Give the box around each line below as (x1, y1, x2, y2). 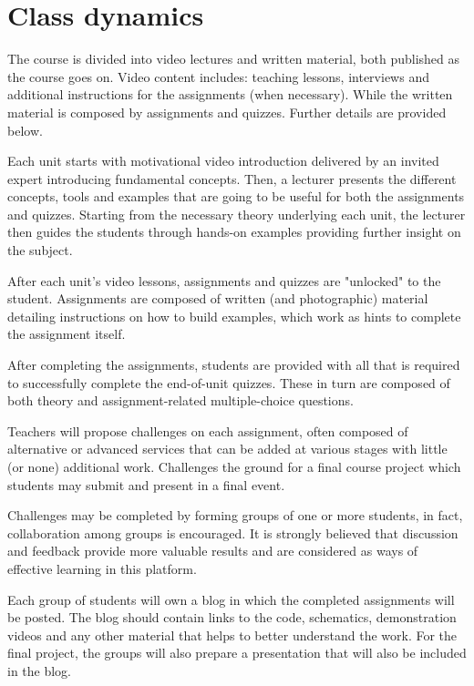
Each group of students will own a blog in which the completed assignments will (7, 589, 455, 609)
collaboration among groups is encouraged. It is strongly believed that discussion (7, 523, 459, 542)
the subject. (7, 241, 73, 260)
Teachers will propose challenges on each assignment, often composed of (7, 421, 408, 440)
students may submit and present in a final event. (7, 475, 285, 494)
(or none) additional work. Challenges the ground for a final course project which (7, 457, 461, 476)
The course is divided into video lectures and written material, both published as (7, 49, 460, 68)
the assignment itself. (7, 324, 126, 343)
